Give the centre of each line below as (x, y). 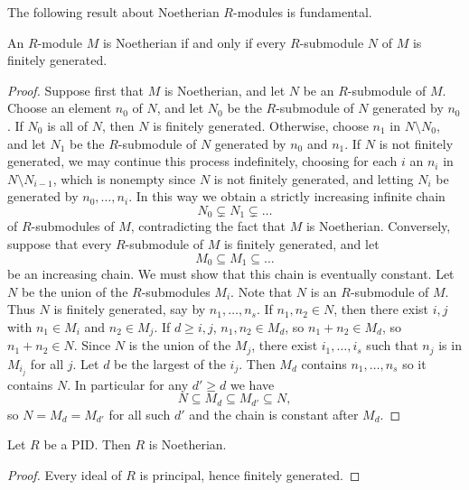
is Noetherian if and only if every (194, 42)
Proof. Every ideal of (65, 475)
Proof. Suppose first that (76, 90)
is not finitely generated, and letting (314, 178)
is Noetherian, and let (225, 90)
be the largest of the (170, 363)
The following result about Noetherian (113, 12)
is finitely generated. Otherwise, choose (261, 125)
